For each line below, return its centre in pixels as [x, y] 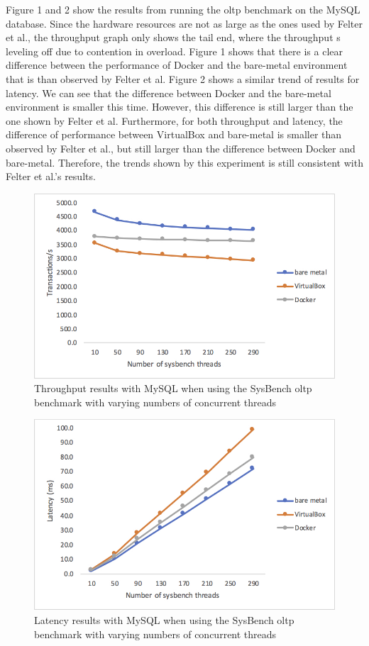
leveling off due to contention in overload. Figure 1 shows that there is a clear [174, 51]
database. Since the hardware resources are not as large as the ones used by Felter [184, 23]
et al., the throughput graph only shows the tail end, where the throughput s [173, 37]
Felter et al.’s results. [51, 176]
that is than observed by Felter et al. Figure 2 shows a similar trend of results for [183, 78]
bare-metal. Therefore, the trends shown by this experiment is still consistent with [184, 162]
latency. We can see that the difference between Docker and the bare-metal [169, 93]
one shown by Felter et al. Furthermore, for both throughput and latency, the [174, 120]
